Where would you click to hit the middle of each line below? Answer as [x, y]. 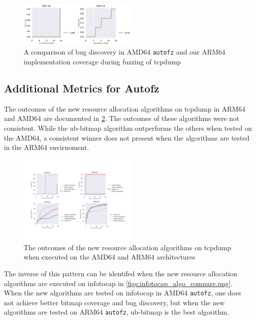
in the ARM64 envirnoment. [47, 147]
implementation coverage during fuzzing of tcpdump [102, 62]
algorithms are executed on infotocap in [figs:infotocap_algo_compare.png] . [118, 283]
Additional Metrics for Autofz [82, 88]
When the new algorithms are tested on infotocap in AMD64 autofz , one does [123, 293]
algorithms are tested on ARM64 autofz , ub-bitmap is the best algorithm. [116, 312]
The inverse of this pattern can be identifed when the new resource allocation [121, 273]
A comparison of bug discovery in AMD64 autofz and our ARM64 [125, 52]
